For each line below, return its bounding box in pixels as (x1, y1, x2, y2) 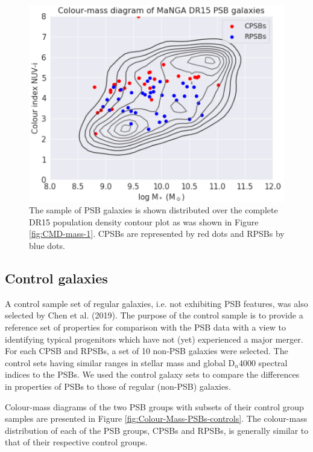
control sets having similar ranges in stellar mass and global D (5, 356, 235, 369)
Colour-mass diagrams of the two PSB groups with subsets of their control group (5, 400, 304, 413)
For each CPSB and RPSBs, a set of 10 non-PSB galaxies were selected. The (5, 344, 288, 357)
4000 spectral (238, 356, 288, 369)
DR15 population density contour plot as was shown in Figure (29, 215, 259, 228)
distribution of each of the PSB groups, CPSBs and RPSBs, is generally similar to (5, 424, 309, 436)
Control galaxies (5, 268, 108, 287)
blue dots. (29, 239, 65, 251)
